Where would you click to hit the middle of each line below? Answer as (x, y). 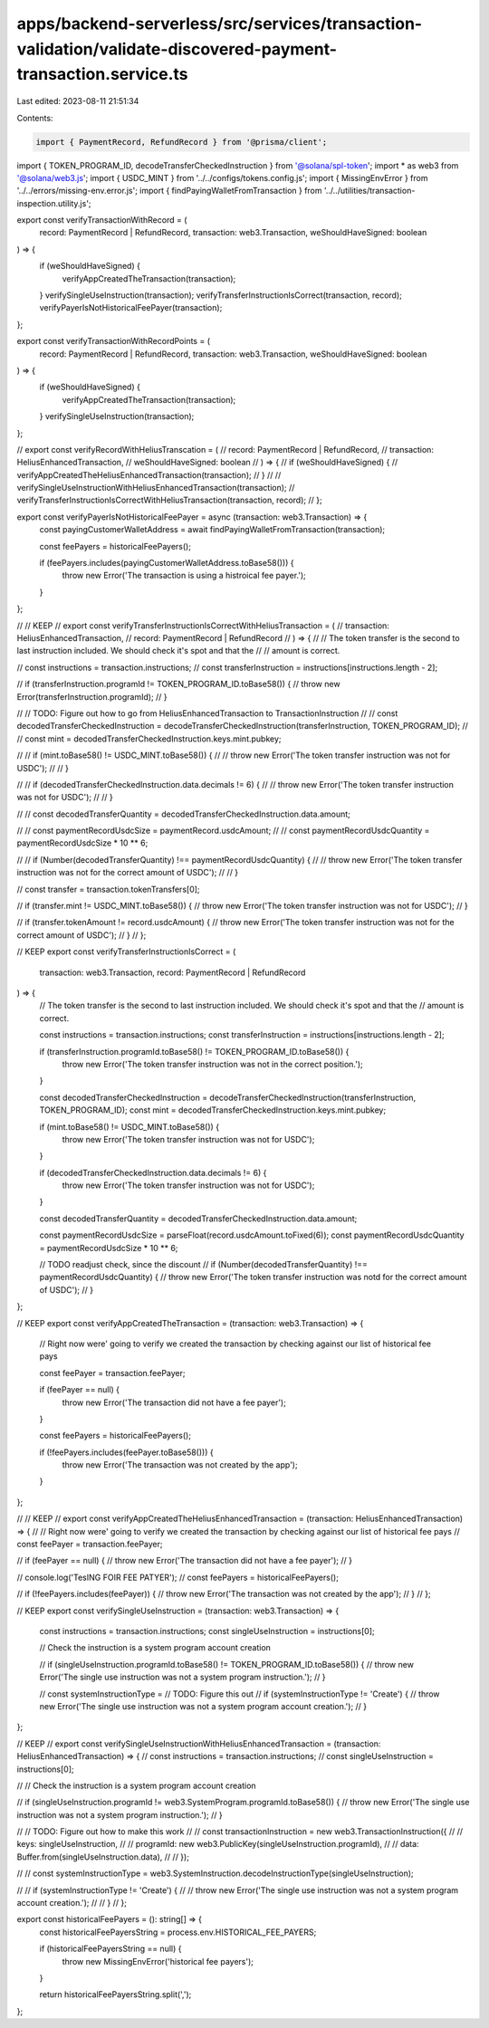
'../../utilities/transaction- (369, 191)
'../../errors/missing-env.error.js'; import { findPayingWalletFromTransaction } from (169, 191)
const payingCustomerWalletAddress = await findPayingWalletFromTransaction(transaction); (212, 530)
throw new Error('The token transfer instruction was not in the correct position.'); (212, 1064)
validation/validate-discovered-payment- (177, 49)
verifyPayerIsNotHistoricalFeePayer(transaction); (131, 308)
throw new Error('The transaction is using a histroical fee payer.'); (184, 576)
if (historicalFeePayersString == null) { (110, 1949)
